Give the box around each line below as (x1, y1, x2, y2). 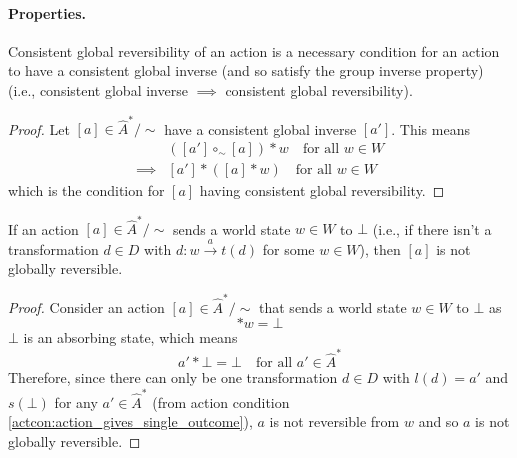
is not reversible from (269, 411, 400, 432)
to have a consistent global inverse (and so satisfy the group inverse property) (8, 60, 484, 81)
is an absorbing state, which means (23, 327, 238, 348)
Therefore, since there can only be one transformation (8, 367, 338, 388)
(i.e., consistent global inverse (8, 79, 188, 100)
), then (359, 238, 401, 259)
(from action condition (152, 391, 290, 412)
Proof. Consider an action (8, 296, 165, 317)
